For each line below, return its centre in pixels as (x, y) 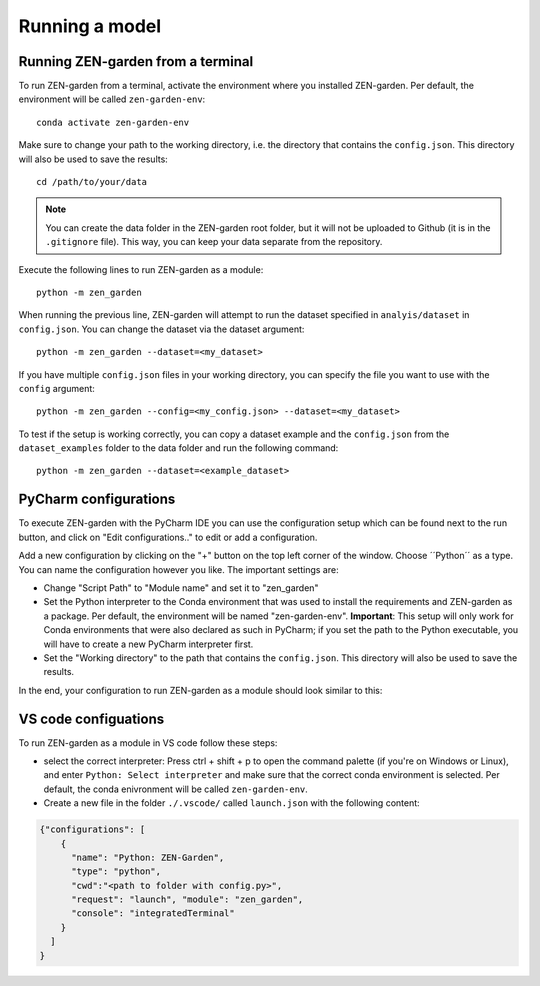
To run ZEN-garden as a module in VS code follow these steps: (148, 742)
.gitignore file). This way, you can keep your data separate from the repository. (214, 242)
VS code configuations (91, 718)
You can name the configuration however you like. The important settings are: (178, 569)
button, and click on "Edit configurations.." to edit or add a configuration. (168, 537)
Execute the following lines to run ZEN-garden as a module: (141, 269)
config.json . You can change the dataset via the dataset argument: (161, 329)
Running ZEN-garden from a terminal (136, 61)
